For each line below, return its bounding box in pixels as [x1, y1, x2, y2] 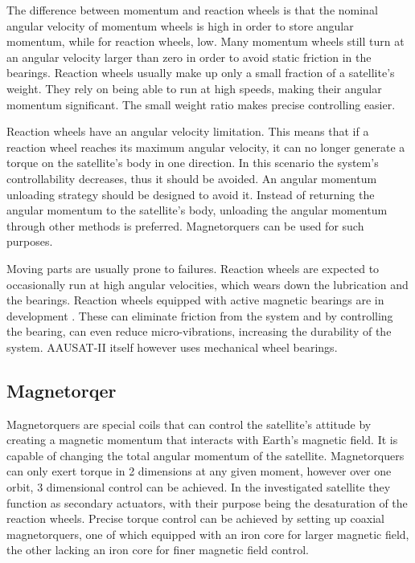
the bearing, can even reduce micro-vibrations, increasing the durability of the [6, 323, 392, 340]
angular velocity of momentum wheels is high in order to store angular [6, 17, 354, 34]
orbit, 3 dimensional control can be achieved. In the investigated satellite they [6, 479, 391, 496]
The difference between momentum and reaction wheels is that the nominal [6, 2, 378, 18]
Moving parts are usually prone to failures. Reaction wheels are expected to [6, 259, 380, 276]
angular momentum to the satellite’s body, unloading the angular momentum [6, 202, 388, 218]
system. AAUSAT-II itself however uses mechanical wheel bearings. [6, 338, 338, 355]
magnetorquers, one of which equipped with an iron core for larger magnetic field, [6, 525, 409, 542]
